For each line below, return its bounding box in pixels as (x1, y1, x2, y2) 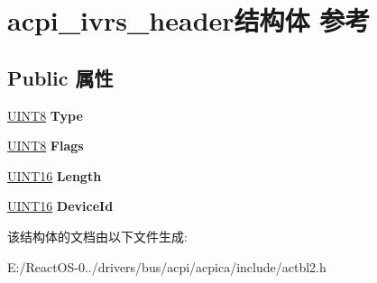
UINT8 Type (7, 105, 83, 124)
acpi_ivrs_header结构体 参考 (7, 2, 371, 39)
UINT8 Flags (7, 136, 84, 155)
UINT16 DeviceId (7, 196, 114, 215)
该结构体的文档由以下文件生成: (7, 226, 188, 245)
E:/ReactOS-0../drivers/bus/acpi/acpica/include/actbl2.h (7, 257, 326, 276)
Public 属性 (7, 63, 114, 91)
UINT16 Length (7, 166, 102, 185)
